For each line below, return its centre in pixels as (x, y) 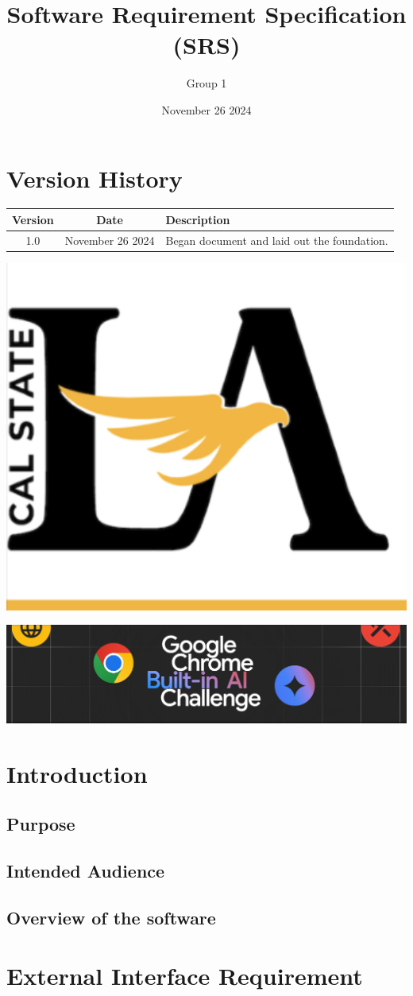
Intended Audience (86, 870)
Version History (95, 178)
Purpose (41, 824)
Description (198, 219)
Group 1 (206, 83)
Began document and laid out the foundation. (277, 240)
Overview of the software (111, 917)
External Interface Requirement (185, 976)
